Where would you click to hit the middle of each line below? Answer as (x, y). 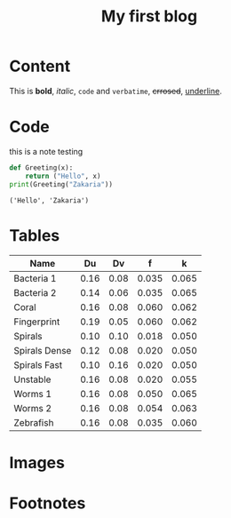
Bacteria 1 (35, 279)
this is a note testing (46, 151)
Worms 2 (32, 409)
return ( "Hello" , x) (63, 176)
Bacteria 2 (35, 293)
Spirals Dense (43, 351)
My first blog (149, 16)
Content (40, 66)
